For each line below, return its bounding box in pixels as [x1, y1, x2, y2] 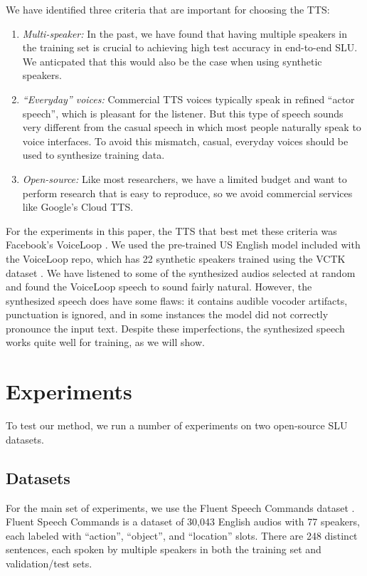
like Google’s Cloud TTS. [22, 199, 134, 214]
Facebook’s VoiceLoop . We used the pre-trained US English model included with [6, 237, 361, 252]
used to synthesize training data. [22, 147, 165, 162]
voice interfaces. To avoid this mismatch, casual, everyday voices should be [22, 133, 349, 148]
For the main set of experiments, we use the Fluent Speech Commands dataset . [6, 500, 355, 515]
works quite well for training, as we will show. [6, 335, 205, 350]
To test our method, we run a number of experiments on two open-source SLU [6, 418, 348, 433]
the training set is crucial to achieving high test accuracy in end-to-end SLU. [22, 40, 358, 55]
